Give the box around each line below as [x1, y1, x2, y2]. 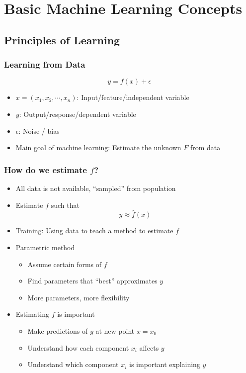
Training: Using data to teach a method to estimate [15, 225, 173, 236]
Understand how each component [27, 342, 129, 353]
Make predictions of [27, 325, 88, 336]
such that [51, 199, 80, 210]
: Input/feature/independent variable [77, 92, 189, 102]
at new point [95, 325, 135, 336]
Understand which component [27, 359, 119, 370]
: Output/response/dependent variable [19, 108, 136, 119]
